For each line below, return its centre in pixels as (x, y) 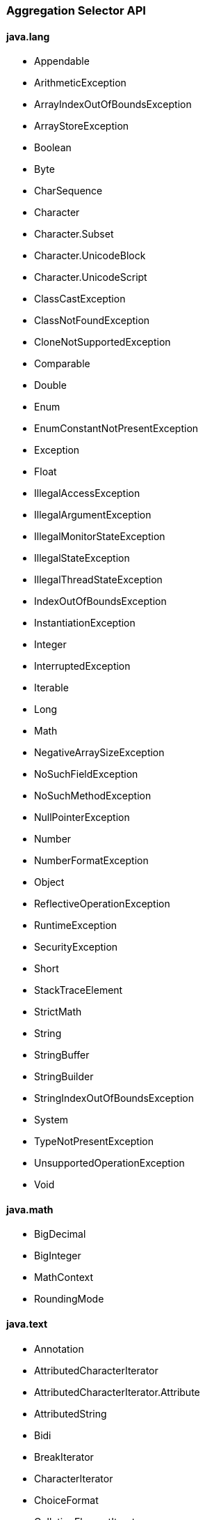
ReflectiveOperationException (102, 904)
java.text (27, 1324)
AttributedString (71, 1413)
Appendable (62, 61)
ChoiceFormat (66, 1500)
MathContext (64, 1277)
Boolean (53, 148)
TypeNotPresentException (94, 1142)
